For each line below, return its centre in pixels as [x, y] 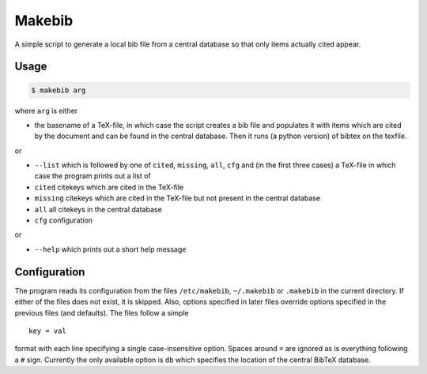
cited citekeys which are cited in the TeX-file [109, 187]
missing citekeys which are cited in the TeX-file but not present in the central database [177, 198]
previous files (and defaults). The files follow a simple [102, 312]
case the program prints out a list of [93, 176]
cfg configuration [64, 220]
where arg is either [46, 110]
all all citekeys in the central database [98, 209]
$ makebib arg [59, 90]
